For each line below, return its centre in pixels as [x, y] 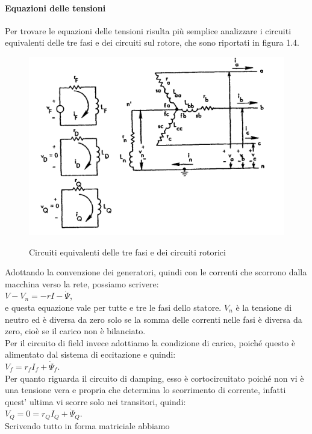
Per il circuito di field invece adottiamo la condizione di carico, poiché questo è [150, 342]
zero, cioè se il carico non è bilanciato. [75, 331]
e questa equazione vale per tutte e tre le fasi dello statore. [113, 307]
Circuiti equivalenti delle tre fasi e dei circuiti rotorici [127, 252]
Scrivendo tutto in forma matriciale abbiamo [87, 425]
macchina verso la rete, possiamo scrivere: [82, 283]
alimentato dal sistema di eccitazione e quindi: [90, 354]
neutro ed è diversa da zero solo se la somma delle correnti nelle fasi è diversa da [154, 319]
